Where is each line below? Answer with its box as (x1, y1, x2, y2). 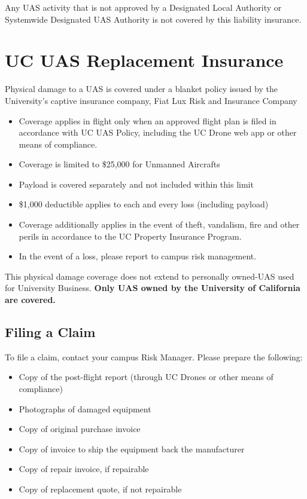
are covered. (5, 293, 56, 306)
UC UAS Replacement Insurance (5, 48, 284, 72)
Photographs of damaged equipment (19, 402, 151, 415)
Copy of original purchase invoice (19, 423, 141, 435)
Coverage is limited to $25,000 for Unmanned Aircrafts (19, 158, 220, 170)
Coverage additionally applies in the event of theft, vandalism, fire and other (19, 218, 300, 231)
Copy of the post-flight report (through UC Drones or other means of (19, 371, 273, 383)
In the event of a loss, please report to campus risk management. (19, 250, 257, 262)
